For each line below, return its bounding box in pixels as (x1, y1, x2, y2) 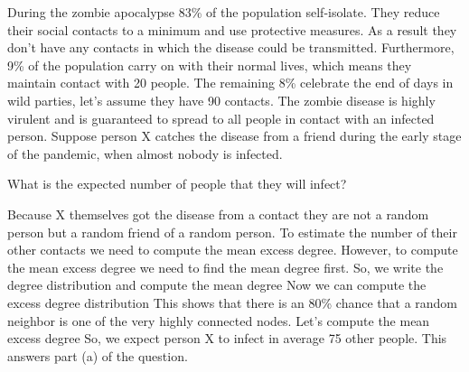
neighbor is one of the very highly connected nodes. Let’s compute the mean (7, 311, 430, 330)
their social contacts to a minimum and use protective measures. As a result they (7, 20, 457, 39)
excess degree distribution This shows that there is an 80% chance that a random (7, 293, 458, 312)
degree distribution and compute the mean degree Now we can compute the (7, 275, 427, 294)
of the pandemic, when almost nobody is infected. (7, 144, 283, 163)
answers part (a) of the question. (7, 346, 188, 365)
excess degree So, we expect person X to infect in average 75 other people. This (7, 329, 447, 348)
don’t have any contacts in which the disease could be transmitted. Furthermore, (7, 38, 455, 57)
